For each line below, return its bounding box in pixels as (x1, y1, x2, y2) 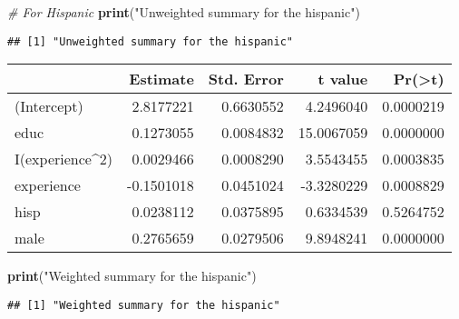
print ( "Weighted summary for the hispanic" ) (7, 266, 257, 285)
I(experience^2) (15, 148, 113, 170)
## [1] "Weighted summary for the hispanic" (7, 298, 280, 312)
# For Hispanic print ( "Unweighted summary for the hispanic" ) (7, 3, 360, 21)
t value (317, 68, 368, 90)
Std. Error (208, 68, 284, 90)
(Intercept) (15, 95, 83, 117)
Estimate (129, 68, 194, 90)
